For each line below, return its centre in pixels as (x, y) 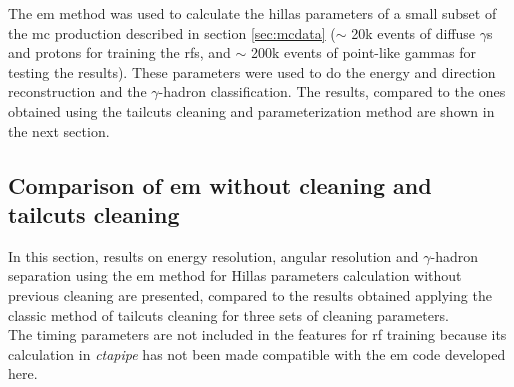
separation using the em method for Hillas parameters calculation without (235, 275)
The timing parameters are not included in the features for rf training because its (257, 334)
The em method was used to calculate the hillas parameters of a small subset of (252, 13)
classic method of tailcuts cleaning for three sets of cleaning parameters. (228, 314)
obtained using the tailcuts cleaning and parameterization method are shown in (251, 110)
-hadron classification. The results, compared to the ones (332, 91)
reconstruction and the (77, 91)
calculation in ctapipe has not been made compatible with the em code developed (257, 353)
